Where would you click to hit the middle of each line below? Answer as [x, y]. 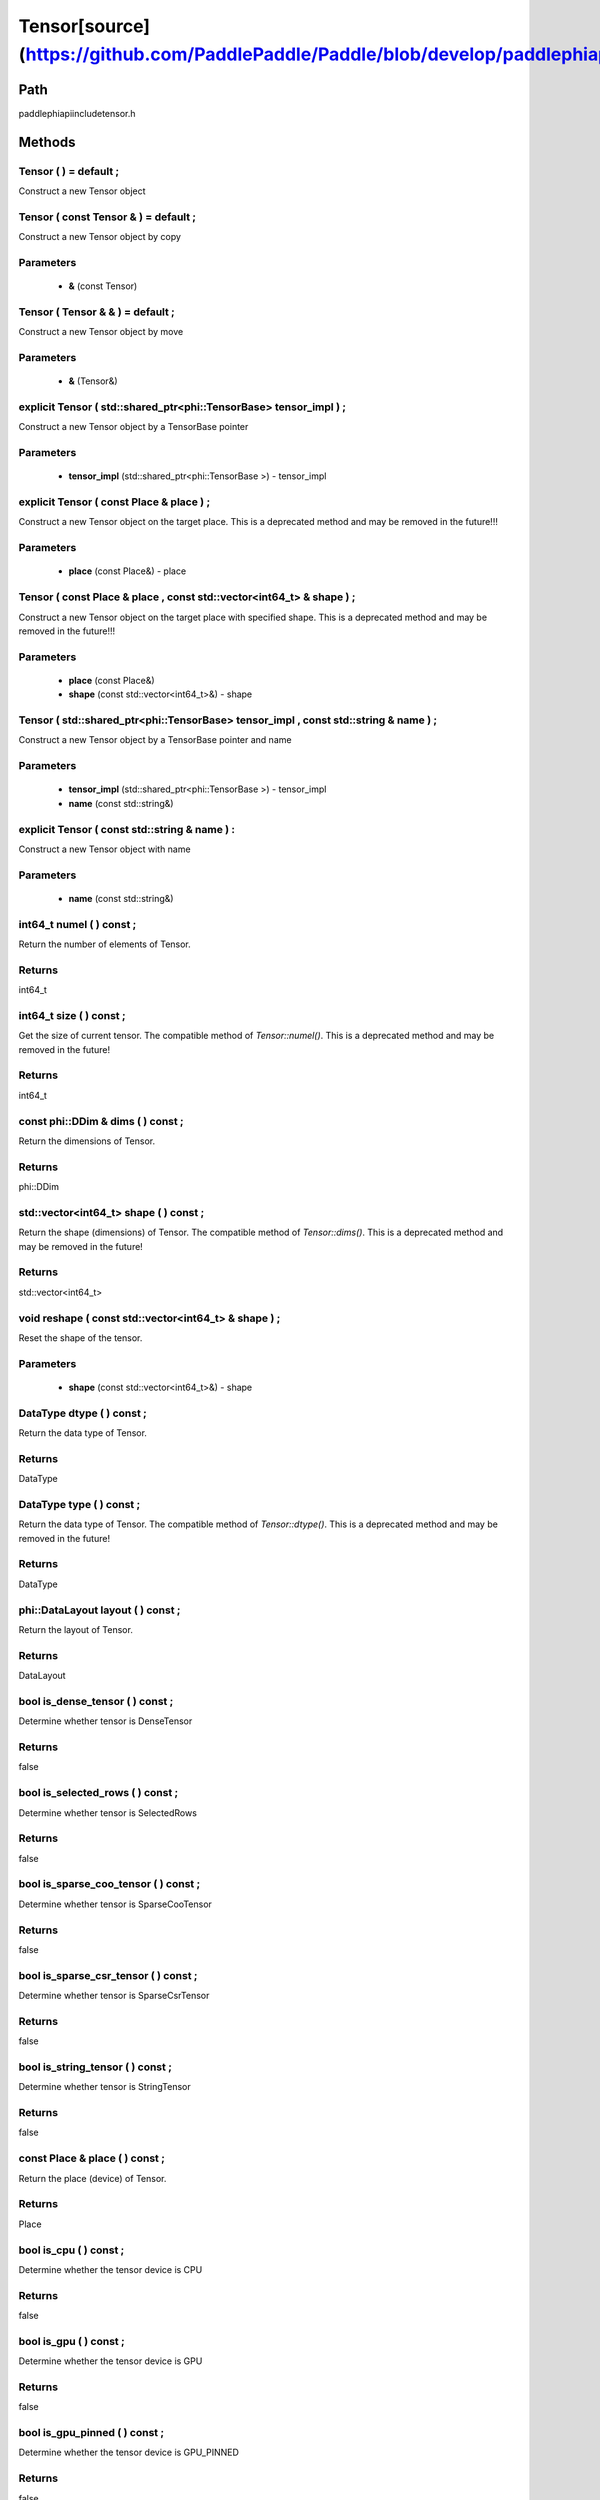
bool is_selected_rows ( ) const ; [98, 1793]
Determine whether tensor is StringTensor [105, 2087]
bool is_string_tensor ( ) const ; [95, 2067]
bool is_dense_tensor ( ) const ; [96, 1701]
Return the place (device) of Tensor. [92, 2178]
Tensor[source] [84, 26]
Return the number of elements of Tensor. [105, 944]
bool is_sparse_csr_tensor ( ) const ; [108, 1975]
